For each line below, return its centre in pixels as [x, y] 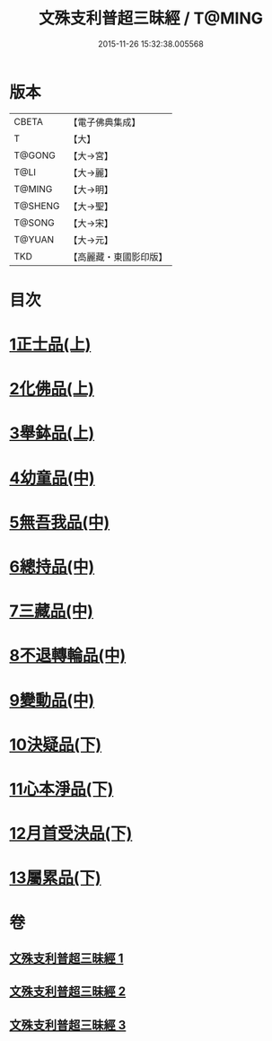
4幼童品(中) [53, 478]
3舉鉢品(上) [52, 433]
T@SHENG [37, 206]
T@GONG [35, 155]
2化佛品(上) [52, 389]
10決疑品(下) [56, 744]
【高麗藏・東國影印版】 [118, 257]
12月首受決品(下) [71, 834]
